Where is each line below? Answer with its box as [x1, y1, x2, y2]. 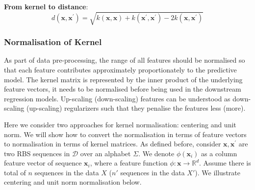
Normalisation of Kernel [4, 36, 102, 48]
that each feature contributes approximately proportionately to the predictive [4, 64, 237, 74]
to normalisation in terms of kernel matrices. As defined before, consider [4, 139, 221, 149]
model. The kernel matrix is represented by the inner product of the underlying [4, 74, 243, 84]
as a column [201, 148, 237, 158]
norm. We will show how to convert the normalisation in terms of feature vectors [4, 129, 247, 139]
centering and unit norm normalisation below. [4, 177, 142, 187]
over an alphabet [80, 148, 131, 158]
